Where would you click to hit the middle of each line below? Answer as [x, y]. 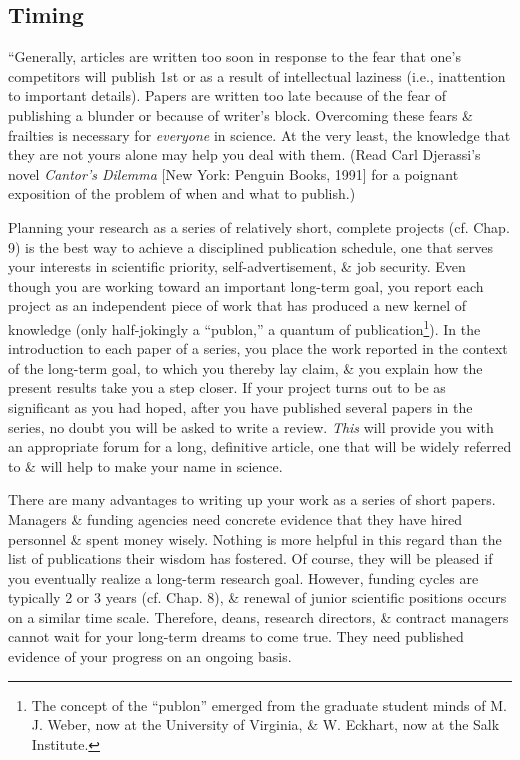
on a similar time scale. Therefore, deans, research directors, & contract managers [258, 616]
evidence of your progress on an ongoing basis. [150, 656]
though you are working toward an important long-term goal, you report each [246, 285]
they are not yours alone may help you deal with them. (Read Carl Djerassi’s [244, 154]
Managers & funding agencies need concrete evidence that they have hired [235, 518]
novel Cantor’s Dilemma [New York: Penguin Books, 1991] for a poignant [233, 173]
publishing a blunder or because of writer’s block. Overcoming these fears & [240, 114]
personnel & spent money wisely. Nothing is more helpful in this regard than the [255, 538]
